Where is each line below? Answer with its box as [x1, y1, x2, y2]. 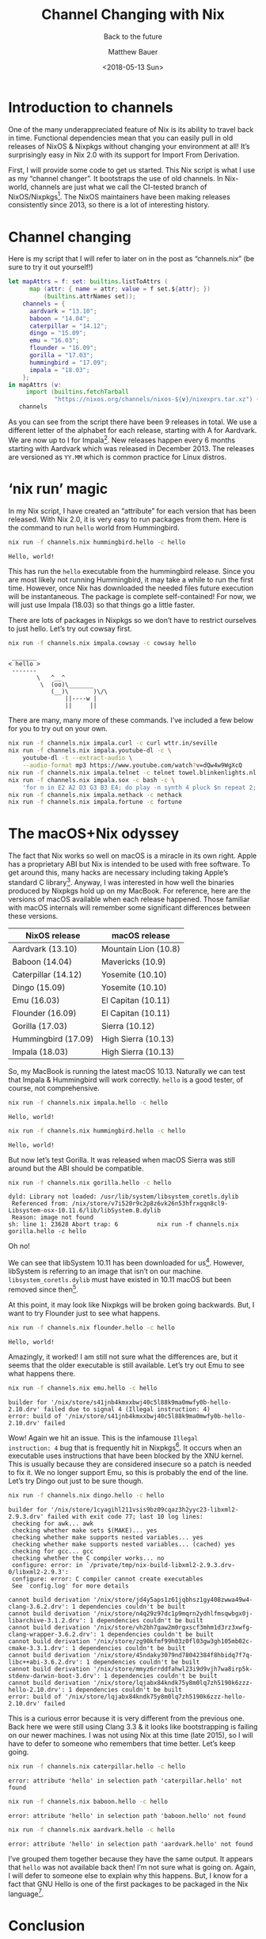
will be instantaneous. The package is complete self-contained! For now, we [8, 591, 256, 601]
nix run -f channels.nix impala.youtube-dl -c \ [8, 746, 172, 755]
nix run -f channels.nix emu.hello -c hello [8, 1383, 158, 1392]
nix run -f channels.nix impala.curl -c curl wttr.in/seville [8, 739, 218, 747]
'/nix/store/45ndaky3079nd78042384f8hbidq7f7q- [93, 1652, 253, 1660]
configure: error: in [11, 1561, 83, 1569]
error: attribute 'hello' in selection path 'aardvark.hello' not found [8, 1840, 253, 1848]
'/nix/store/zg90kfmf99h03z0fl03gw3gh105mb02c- [93, 1637, 253, 1645]
